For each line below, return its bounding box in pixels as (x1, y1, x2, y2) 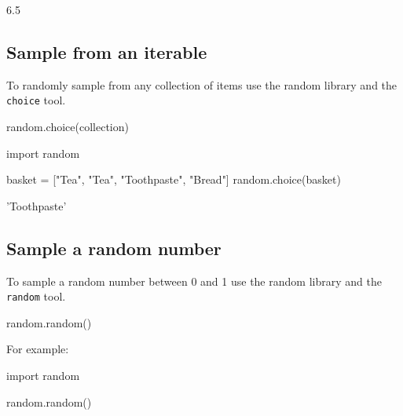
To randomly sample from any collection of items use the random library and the (6, 76, 398, 93)
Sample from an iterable (6, 39, 207, 64)
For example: (6, 341, 69, 357)
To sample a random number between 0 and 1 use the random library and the (6, 272, 382, 289)
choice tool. (6, 92, 66, 108)
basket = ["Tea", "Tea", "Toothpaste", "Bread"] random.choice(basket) (6, 171, 341, 188)
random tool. (6, 288, 66, 305)
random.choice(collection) (6, 119, 129, 135)
